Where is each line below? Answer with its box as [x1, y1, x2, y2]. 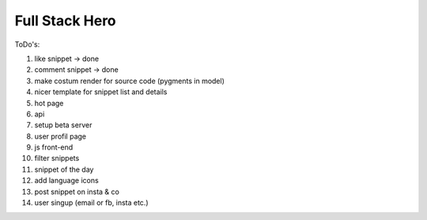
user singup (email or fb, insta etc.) [34, 198, 149, 207]
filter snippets [34, 154, 80, 163]
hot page [34, 98, 64, 108]
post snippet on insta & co [34, 187, 120, 196]
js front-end [34, 142, 74, 152]
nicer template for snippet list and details [34, 87, 168, 97]
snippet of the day [34, 165, 94, 174]
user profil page [34, 131, 87, 141]
